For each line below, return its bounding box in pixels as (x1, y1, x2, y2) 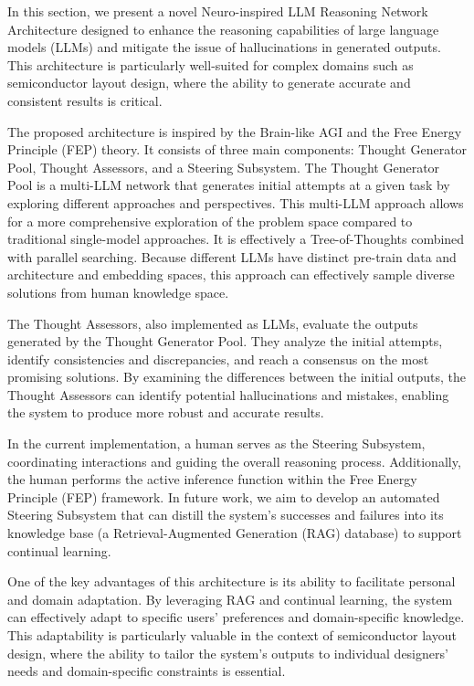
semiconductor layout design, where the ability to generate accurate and (7, 73, 411, 92)
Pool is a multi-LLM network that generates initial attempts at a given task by (7, 175, 450, 195)
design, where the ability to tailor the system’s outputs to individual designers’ (7, 643, 448, 662)
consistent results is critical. (7, 90, 163, 110)
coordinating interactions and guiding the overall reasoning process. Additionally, (7, 451, 461, 470)
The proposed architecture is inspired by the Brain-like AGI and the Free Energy (7, 121, 462, 141)
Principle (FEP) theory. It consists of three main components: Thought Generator (7, 140, 468, 159)
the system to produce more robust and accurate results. (7, 403, 324, 422)
